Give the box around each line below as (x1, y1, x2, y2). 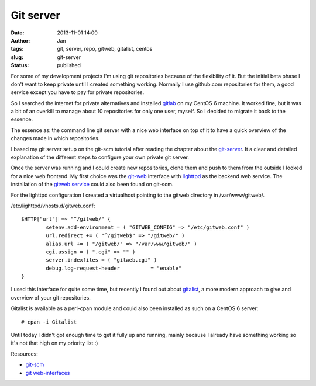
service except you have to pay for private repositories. (11, 89, 145, 96)
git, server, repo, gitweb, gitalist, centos (57, 46, 153, 53)
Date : (11, 29, 25, 36)
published (57, 62, 81, 69)
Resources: (11, 350, 38, 357)
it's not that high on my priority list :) (11, 339, 98, 347)
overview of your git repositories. (11, 294, 91, 301)
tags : (11, 46, 24, 53)
